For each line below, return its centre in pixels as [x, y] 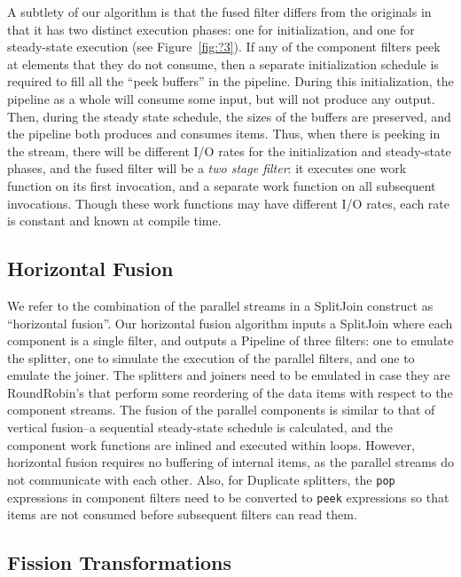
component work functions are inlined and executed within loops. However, [211, 444]
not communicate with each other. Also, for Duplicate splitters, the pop [201, 479]
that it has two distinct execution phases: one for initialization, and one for [211, 29]
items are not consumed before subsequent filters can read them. [182, 514]
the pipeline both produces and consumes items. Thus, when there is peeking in [224, 134]
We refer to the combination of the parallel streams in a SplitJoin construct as [220, 305]
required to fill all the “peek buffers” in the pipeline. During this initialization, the [230, 81]
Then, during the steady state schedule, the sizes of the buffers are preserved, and [229, 116]
